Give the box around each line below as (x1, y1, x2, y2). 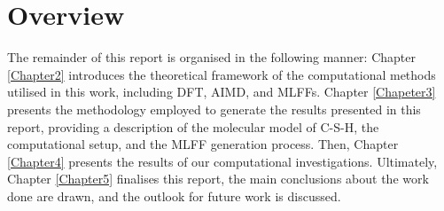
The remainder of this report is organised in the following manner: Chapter (7, 48, 416, 66)
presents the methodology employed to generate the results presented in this (7, 99, 421, 118)
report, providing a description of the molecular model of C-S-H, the (7, 117, 379, 136)
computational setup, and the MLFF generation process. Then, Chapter (7, 135, 399, 153)
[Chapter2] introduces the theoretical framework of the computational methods (7, 65, 436, 83)
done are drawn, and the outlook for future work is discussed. (7, 186, 341, 205)
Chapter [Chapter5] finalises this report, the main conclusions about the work (7, 169, 429, 188)
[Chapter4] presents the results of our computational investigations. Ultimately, (7, 152, 438, 170)
